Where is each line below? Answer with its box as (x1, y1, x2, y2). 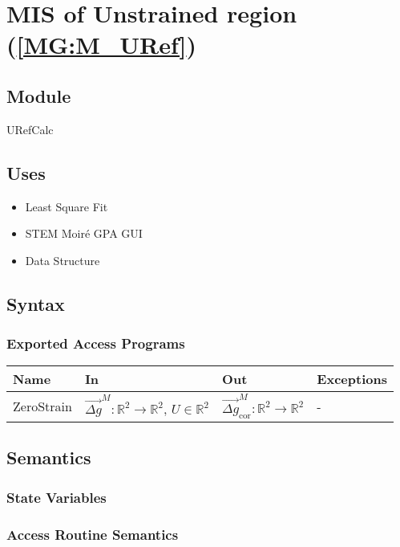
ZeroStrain (13, 397, 72, 416)
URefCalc (6, 120, 54, 137)
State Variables (6, 487, 107, 507)
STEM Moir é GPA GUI (25, 225, 143, 242)
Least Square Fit (25, 198, 108, 214)
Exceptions (317, 369, 387, 389)
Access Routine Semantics (6, 524, 179, 544)
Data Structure (25, 251, 100, 268)
